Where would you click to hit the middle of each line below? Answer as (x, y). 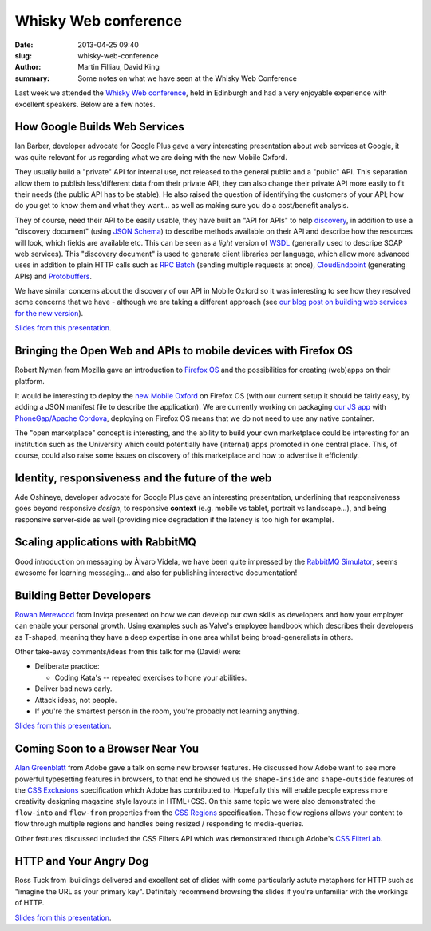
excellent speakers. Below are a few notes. (85, 104)
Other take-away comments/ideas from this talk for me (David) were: (128, 651)
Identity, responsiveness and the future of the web (143, 478)
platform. (30, 381)
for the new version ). (49, 313)
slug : (23, 55)
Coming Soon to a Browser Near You (107, 749)
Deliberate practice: (67, 666)
